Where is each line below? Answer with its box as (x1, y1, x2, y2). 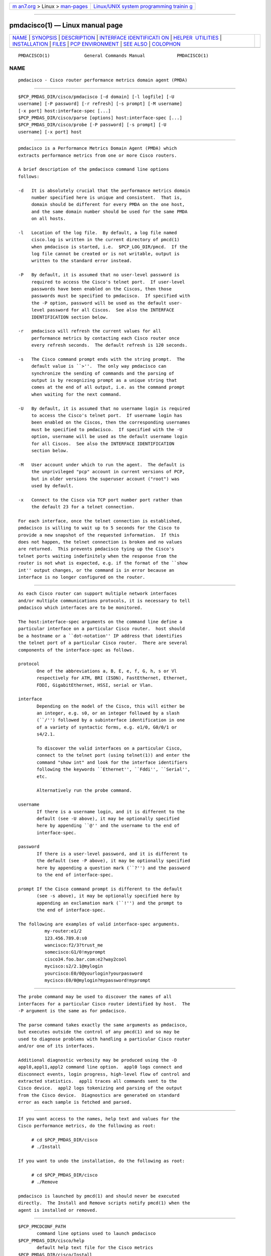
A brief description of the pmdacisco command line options (18, 166, 169, 172)
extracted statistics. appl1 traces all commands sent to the (18, 1078, 177, 1084)
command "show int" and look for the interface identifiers (37, 759, 188, 765)
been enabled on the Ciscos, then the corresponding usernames (31, 420, 190, 426)
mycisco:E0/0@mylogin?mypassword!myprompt (44, 977, 151, 983)
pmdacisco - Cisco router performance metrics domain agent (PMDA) (18, 77, 188, 83)
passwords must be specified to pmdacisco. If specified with (31, 293, 190, 299)
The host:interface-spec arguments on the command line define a (18, 618, 183, 624)
